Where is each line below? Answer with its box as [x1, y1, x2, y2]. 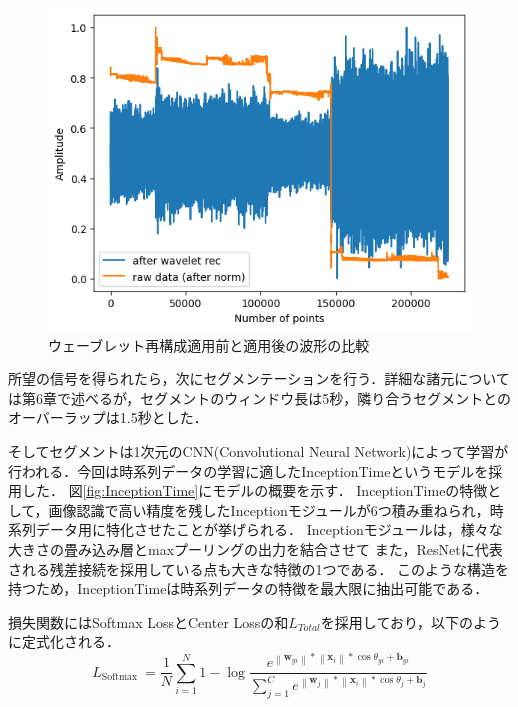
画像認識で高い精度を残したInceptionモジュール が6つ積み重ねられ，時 [48, 499, 504, 520]
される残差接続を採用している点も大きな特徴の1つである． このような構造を [8, 558, 510, 579]
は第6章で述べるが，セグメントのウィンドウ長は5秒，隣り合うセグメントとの [8, 387, 512, 408]
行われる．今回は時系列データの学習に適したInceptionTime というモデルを [8, 460, 489, 481]
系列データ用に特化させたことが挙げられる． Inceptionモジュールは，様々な [8, 519, 503, 540]
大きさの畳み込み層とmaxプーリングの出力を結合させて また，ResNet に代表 [8, 538, 503, 559]
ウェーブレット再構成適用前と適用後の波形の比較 [48, 334, 370, 355]
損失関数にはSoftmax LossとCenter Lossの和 [8, 611, 289, 632]
